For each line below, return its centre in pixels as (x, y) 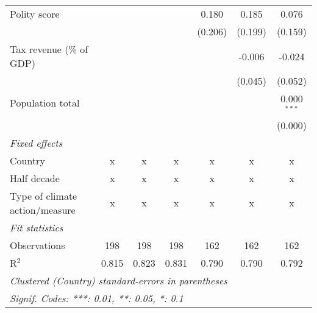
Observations (37, 245)
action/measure (43, 209)
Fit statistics (37, 227)
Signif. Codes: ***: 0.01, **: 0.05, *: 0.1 (97, 298)
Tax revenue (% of (49, 49)
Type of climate (44, 195)
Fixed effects (36, 142)
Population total (45, 103)
